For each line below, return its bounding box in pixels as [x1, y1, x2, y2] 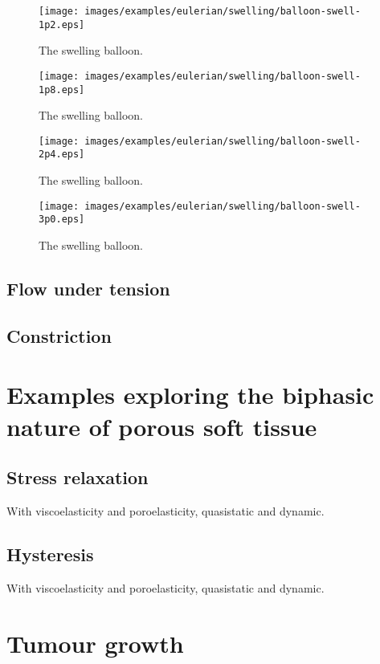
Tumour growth [6, 626, 184, 659]
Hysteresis [6, 541, 94, 566]
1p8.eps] [39, 84, 85, 96]
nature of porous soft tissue [6, 409, 317, 442]
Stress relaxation [6, 465, 149, 490]
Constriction [6, 323, 112, 348]
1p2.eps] [39, 18, 85, 31]
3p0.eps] [39, 214, 85, 226]
